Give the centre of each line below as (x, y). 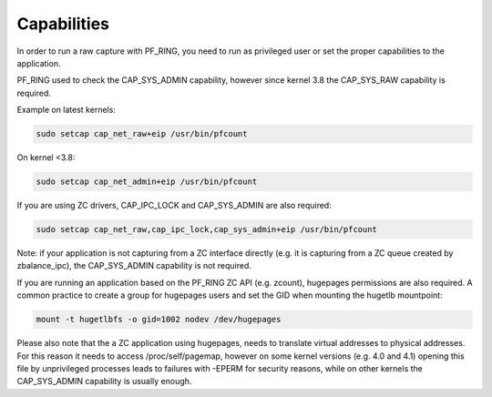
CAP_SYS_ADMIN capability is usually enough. (104, 382)
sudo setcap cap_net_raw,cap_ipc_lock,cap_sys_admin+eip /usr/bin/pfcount (207, 229)
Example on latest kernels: (66, 110)
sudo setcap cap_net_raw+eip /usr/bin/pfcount (142, 134)
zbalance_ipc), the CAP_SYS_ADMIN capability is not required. (134, 266)
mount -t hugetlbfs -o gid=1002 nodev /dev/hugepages (159, 320)
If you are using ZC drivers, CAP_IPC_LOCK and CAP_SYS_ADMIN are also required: (174, 206)
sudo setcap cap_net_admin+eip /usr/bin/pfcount (147, 182)
